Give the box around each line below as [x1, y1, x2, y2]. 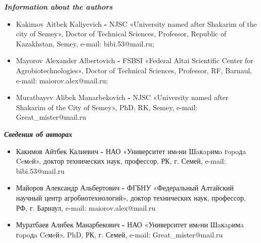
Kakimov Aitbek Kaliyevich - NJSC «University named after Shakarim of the [16, 18, 257, 29]
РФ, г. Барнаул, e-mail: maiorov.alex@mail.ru [16, 202, 156, 213]
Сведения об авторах [4, 128, 72, 139]
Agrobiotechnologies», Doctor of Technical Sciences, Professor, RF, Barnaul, [16, 65, 252, 75]
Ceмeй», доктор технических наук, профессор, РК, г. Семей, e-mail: [16, 156, 226, 166]
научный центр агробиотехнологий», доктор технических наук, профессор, [16, 192, 246, 203]
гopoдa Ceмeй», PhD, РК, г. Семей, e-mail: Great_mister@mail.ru [16, 229, 223, 239]
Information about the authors [4, 2, 113, 12]
